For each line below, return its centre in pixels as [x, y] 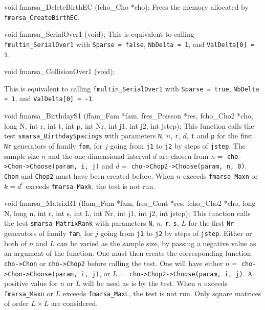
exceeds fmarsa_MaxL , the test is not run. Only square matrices [162, 293]
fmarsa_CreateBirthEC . [42, 17]
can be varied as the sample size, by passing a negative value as [157, 243]
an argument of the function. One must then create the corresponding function [128, 253]
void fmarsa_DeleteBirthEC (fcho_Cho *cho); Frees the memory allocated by [126, 7]
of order [16, 303]
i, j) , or [96, 273]
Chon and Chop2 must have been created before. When [89, 175]
